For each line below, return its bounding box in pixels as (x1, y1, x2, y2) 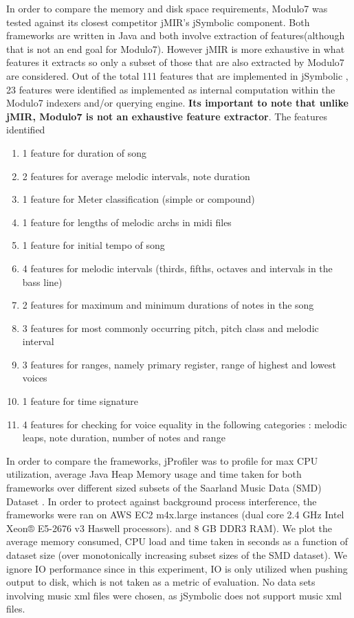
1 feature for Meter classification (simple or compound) (22, 192, 255, 206)
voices (22, 371, 47, 385)
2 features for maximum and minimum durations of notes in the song (22, 298, 314, 312)
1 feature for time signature (22, 394, 138, 408)
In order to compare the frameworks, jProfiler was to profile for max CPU (6, 453, 318, 467)
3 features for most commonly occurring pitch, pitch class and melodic (22, 320, 319, 335)
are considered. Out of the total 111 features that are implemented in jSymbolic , (6, 68, 349, 82)
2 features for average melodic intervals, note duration (22, 168, 250, 183)
